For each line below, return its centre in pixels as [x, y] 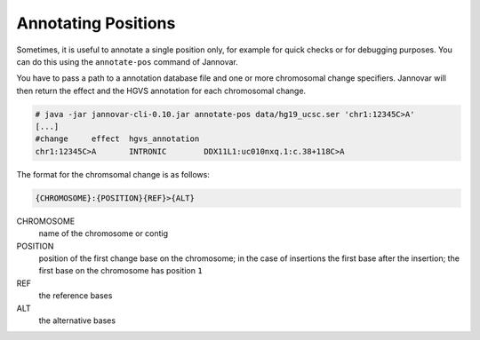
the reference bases [76, 296]
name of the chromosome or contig [104, 233]
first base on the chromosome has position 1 [121, 271]
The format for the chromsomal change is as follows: [113, 174]
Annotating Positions [96, 23]
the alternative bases [77, 320]
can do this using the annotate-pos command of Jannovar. [128, 61]
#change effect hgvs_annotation [117, 139]
